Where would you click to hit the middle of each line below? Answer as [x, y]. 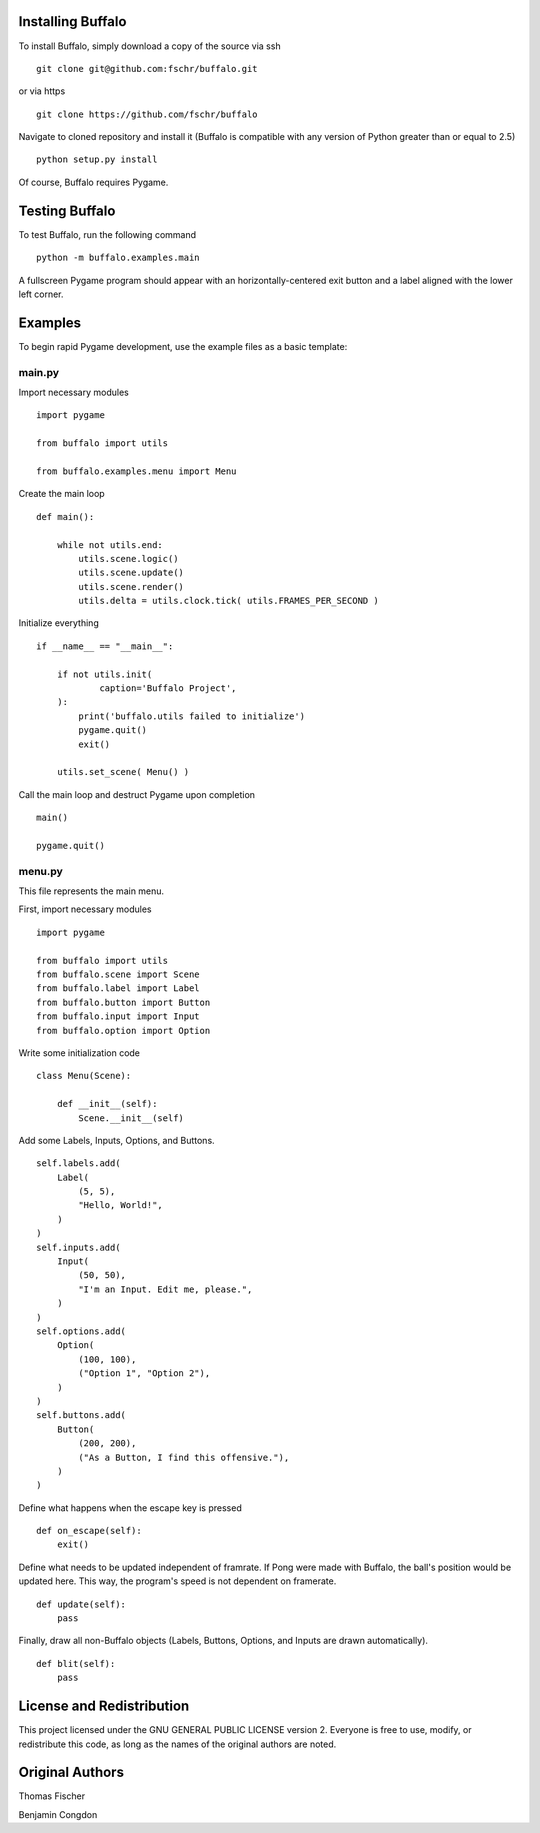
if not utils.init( [104, 674]
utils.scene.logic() [128, 558]
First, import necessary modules [85, 909]
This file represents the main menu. [91, 891]
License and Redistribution [104, 1706]
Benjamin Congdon [58, 1814]
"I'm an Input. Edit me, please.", [165, 1289]
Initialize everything [58, 623]
